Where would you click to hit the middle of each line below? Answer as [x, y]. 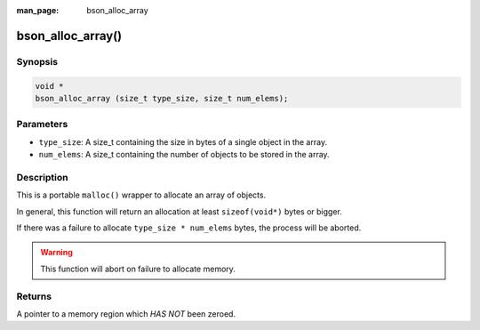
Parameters [42, 125]
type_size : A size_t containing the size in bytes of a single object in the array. [183, 141]
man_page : [38, 10]
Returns [34, 296]
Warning [56, 253]
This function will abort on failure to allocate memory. [138, 269]
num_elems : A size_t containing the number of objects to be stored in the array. [184, 155]
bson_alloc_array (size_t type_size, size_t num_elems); [162, 98]
